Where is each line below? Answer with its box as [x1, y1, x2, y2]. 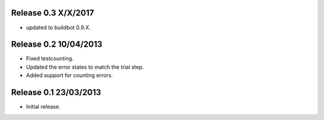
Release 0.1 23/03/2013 [11, 87, 101, 98]
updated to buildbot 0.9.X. [26, 24, 91, 31]
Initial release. [26, 103, 61, 110]
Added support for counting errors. [26, 72, 113, 79]
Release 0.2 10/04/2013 [11, 39, 103, 50]
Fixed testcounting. [26, 55, 74, 62]
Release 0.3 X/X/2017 [11, 8, 94, 18]
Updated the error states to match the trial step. [26, 63, 144, 70]
